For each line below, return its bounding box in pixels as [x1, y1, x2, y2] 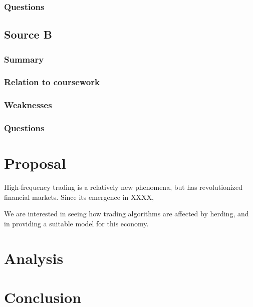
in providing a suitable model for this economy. [4, 218, 149, 228]
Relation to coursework [4, 76, 100, 88]
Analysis [4, 247, 64, 268]
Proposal [4, 153, 66, 173]
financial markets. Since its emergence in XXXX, [4, 191, 154, 202]
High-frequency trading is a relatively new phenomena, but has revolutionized [4, 182, 242, 192]
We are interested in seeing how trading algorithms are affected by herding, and [4, 208, 249, 219]
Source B [4, 27, 52, 42]
